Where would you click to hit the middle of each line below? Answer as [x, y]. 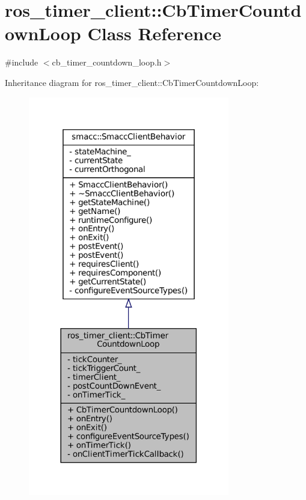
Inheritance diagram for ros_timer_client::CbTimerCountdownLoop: [132, 82]
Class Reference [154, 33]
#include [22, 62]
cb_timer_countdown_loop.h [107, 62]
